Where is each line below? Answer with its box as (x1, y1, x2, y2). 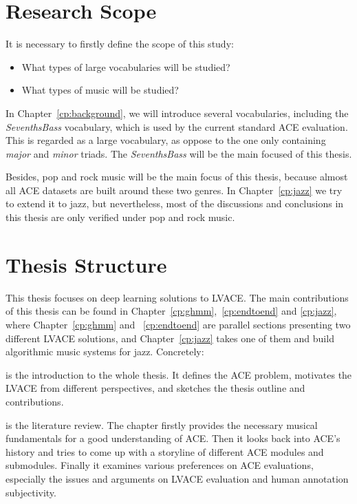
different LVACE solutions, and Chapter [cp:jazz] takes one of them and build (6, 330, 334, 345)
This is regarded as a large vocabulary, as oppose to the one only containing (6, 133, 326, 147)
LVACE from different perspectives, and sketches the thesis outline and (6, 381, 305, 395)
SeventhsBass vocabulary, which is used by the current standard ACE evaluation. (6, 119, 348, 134)
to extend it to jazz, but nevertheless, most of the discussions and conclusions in (6, 196, 344, 211)
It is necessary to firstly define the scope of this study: (6, 36, 234, 51)
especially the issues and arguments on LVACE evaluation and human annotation (6, 471, 349, 485)
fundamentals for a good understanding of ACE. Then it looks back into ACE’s (6, 431, 340, 445)
